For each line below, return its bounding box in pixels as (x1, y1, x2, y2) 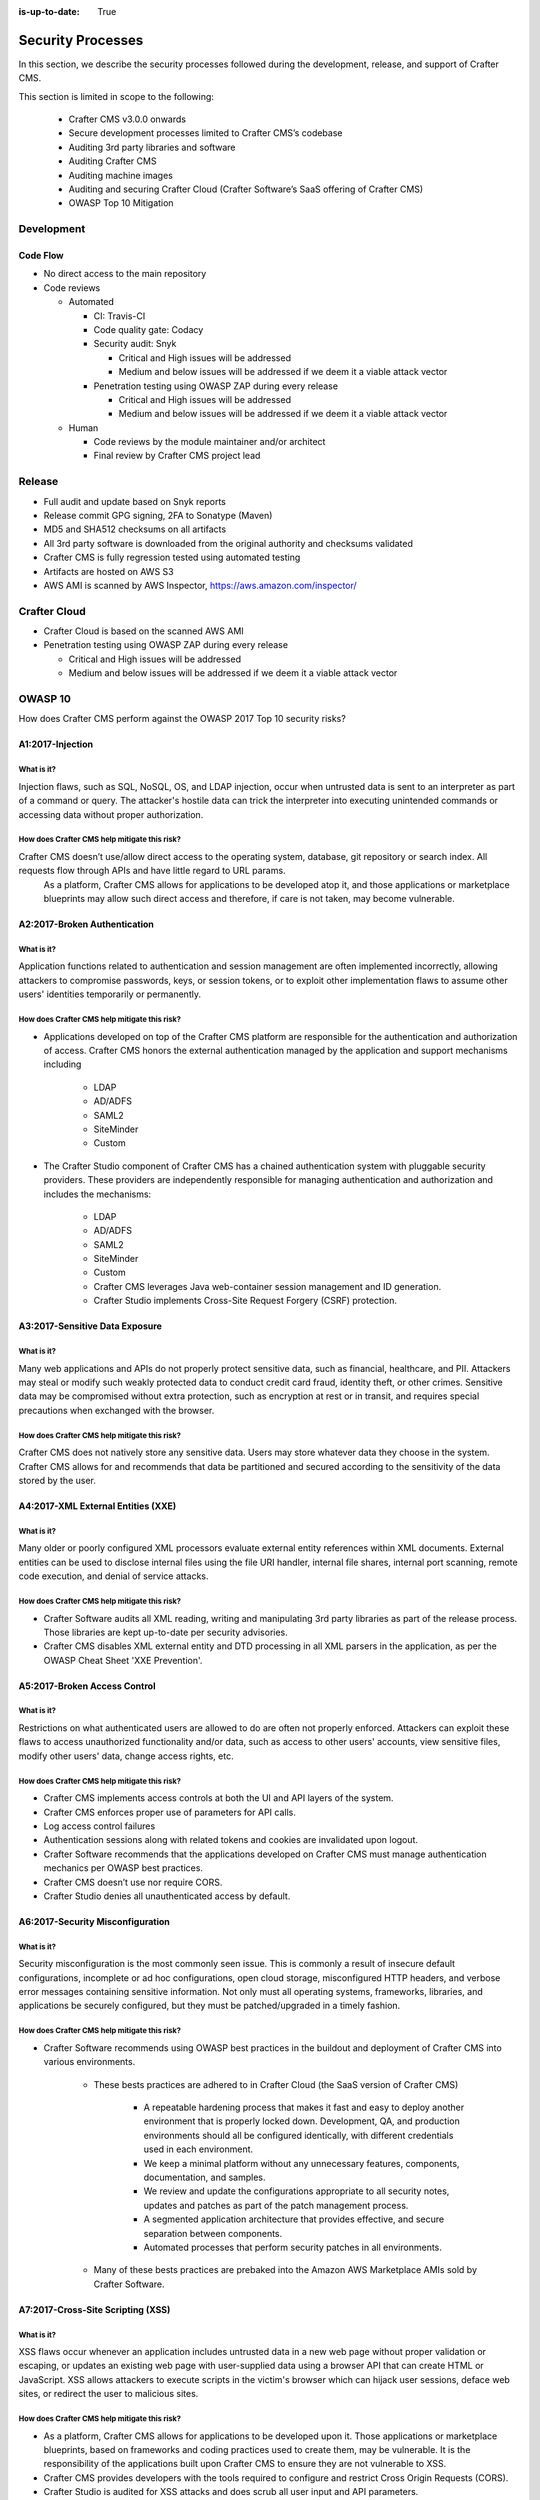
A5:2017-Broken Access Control (18, 1680, 156, 1692)
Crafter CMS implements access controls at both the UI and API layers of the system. (43, 1792, 394, 1804)
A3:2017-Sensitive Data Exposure (18, 1320, 162, 1332)
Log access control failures (43, 1820, 156, 1832)
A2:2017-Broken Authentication (18, 918, 155, 930)
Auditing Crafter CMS (68, 155, 157, 167)
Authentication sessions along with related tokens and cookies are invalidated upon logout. (43, 1834, 419, 1846)
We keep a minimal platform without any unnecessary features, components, (143, 2157, 460, 2169)
